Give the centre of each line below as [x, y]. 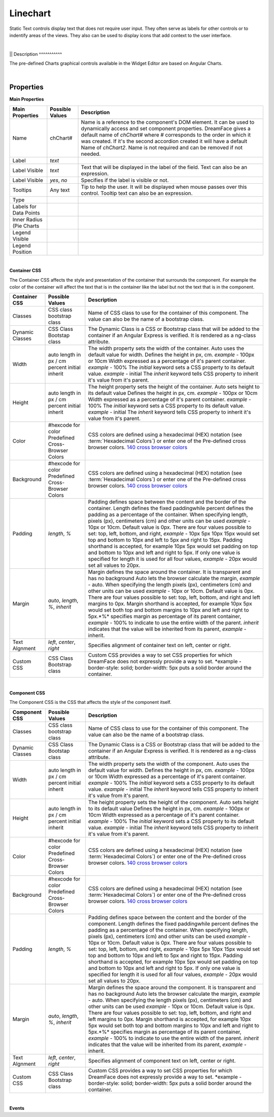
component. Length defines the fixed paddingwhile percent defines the [173, 924]
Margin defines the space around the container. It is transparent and [169, 572]
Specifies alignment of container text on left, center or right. [160, 646]
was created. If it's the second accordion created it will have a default [164, 141]
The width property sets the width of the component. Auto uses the [169, 764]
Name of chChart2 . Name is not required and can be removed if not [162, 147]
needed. [91, 154]
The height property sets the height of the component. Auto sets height [173, 802]
